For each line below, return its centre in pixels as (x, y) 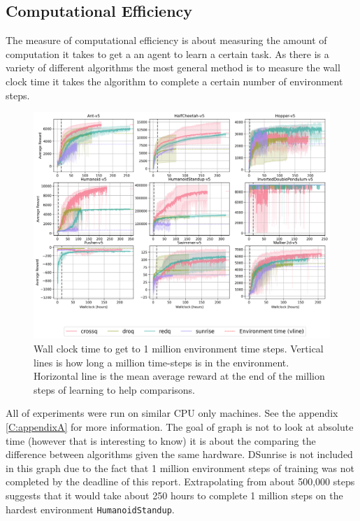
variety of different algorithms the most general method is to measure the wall (173, 67)
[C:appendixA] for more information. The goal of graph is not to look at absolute (180, 426)
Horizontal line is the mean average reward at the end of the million (179, 376)
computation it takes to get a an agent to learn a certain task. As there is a (167, 53)
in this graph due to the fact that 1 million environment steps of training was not (180, 468)
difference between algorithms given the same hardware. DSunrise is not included (179, 454)
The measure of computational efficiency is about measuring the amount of (166, 40)
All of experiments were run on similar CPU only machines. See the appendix (172, 413)
